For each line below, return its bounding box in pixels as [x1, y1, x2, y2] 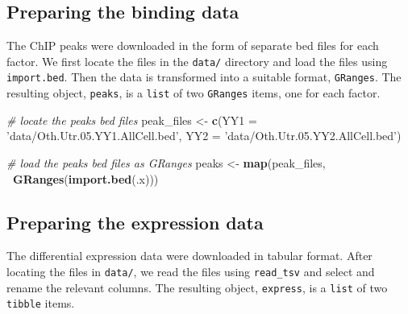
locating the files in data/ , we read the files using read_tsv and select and [6, 262, 375, 279]
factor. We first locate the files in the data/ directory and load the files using [6, 52, 388, 69]
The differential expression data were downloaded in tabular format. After [6, 247, 373, 264]
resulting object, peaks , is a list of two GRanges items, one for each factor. [6, 85, 381, 101]
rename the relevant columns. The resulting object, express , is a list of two [6, 279, 388, 295]
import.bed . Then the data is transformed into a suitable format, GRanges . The [6, 68, 402, 85]
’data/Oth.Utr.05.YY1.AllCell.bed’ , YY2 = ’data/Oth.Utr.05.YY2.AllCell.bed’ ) [6, 127, 402, 144]
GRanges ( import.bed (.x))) [13, 170, 159, 187]
